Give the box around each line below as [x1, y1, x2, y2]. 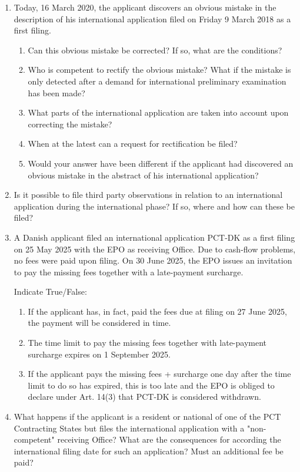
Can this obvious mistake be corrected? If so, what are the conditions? [28, 43, 282, 56]
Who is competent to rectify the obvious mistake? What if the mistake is [28, 63, 291, 76]
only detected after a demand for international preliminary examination [28, 75, 286, 87]
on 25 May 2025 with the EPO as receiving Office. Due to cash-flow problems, [14, 242, 296, 255]
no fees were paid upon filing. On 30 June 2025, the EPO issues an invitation [14, 254, 292, 267]
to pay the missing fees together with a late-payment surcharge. [14, 265, 244, 278]
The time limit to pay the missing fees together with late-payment [28, 336, 267, 349]
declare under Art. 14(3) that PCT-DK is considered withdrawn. [28, 390, 261, 403]
